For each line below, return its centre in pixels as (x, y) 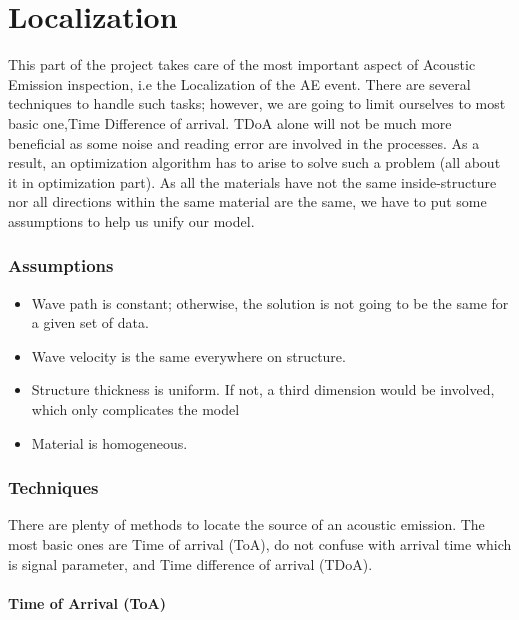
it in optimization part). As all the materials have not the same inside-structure (252, 181)
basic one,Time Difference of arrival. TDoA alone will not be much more (230, 122)
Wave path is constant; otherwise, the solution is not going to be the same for (270, 302)
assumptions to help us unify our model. (131, 220)
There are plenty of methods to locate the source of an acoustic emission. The (246, 524)
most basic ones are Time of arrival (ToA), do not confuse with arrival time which (260, 544)
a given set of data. (90, 322)
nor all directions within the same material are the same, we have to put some (247, 201)
